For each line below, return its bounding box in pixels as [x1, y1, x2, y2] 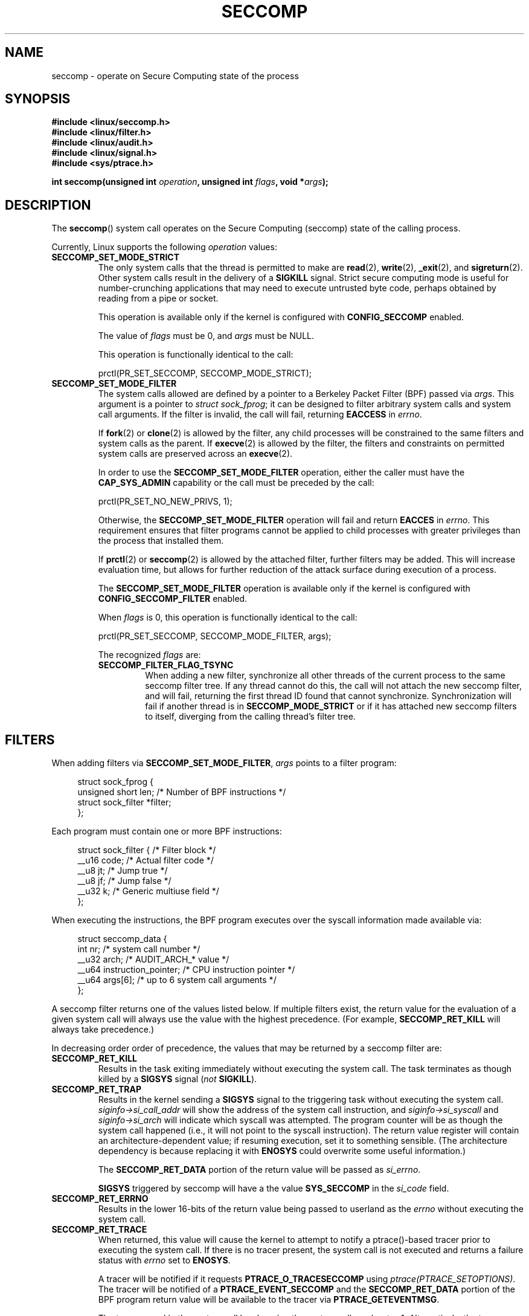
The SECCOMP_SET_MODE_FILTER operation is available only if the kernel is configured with [98, 583, 470, 594]
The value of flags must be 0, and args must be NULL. [98, 331, 314, 341]
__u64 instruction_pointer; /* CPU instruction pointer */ [77, 964, 295, 975]
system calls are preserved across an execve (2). [98, 448, 293, 459]
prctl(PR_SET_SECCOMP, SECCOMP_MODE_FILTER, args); [98, 631, 332, 642]
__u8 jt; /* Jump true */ [77, 865, 168, 876]
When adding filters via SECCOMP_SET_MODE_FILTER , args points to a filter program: [51, 758, 397, 769]
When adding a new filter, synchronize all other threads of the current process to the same [145, 670, 505, 681]
